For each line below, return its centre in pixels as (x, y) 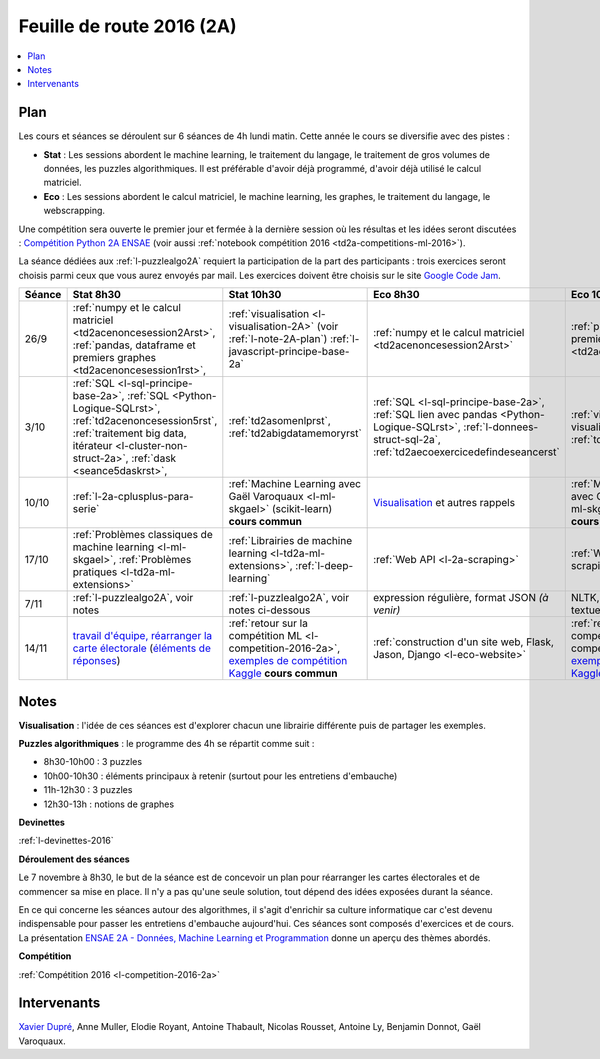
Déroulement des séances (74, 859)
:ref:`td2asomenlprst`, (280, 421)
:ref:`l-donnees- (501, 427)
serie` (86, 509)
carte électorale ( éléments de (142, 648)
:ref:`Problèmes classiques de (143, 535)
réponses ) (96, 661)
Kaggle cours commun (283, 673)
